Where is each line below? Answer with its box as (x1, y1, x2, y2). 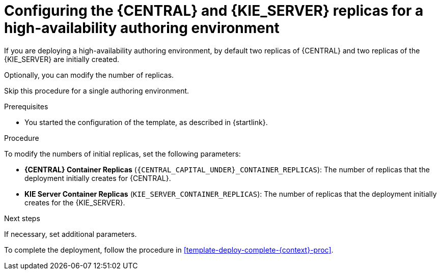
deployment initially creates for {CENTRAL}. (24, 173, 171, 182)
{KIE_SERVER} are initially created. (4, 54, 120, 64)
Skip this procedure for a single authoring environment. (4, 86, 189, 95)
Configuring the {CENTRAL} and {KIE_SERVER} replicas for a (4, 2, 424, 19)
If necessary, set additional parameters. (4, 229, 137, 238)
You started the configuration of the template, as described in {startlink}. (24, 117, 268, 127)
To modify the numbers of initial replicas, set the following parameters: (4, 149, 241, 158)
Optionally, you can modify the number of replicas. (4, 70, 174, 79)
